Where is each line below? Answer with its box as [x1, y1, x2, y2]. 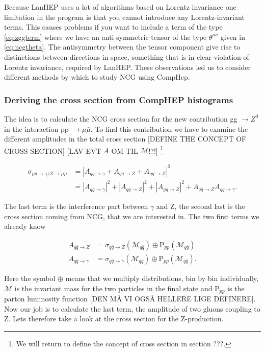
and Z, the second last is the [156, 201, 245, 212]
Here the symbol [4, 272, 56, 283]
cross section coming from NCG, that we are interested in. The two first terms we [4, 210, 259, 221]
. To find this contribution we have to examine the [90, 123, 248, 134]
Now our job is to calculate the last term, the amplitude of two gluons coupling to [4, 303, 260, 314]
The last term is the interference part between [4, 201, 148, 212]
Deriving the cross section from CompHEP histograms [4, 93, 233, 106]
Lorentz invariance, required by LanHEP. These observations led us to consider [4, 61, 251, 72]
